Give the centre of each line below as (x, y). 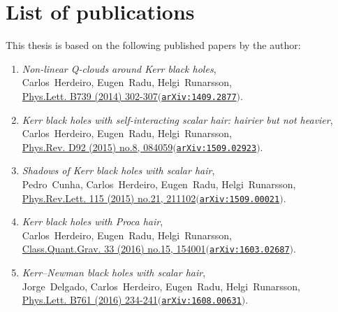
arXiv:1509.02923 (216, 148)
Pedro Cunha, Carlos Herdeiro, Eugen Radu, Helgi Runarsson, (159, 184)
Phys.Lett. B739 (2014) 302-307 (90, 95)
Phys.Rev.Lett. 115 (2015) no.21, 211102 (109, 198)
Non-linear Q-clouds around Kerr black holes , (119, 68)
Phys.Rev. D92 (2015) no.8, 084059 (97, 147)
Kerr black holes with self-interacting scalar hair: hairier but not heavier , (177, 119)
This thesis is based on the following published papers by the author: (153, 45)
